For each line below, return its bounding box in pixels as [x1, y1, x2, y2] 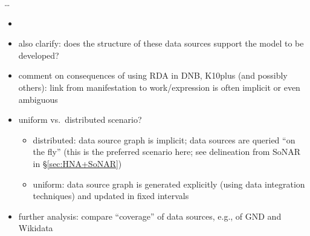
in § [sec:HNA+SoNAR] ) [33, 157, 122, 169]
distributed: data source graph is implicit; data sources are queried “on [33, 133, 295, 146]
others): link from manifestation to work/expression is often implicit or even [18, 80, 300, 93]
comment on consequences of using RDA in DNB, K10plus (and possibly [18, 69, 288, 82]
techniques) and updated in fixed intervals [33, 189, 189, 202]
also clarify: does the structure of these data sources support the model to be [18, 37, 304, 50]
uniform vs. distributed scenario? [18, 113, 142, 126]
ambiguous [18, 93, 58, 105]
